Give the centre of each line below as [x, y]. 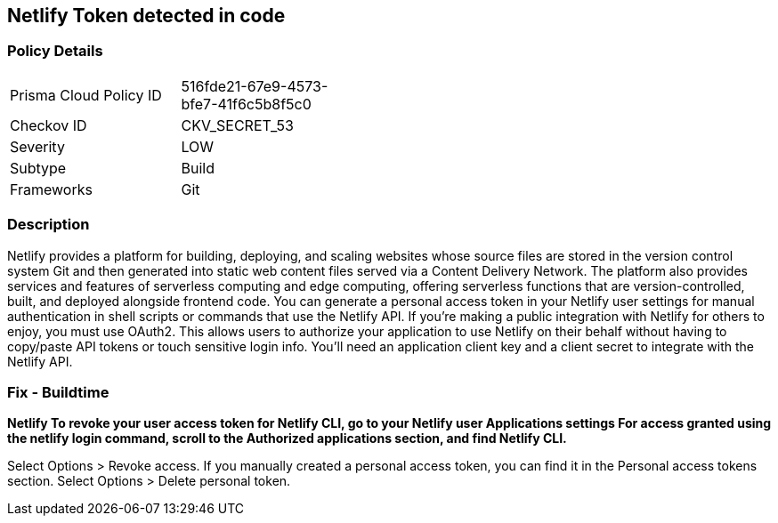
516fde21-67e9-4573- [255, 86]
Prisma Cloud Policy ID [86, 95]
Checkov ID [49, 125]
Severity [37, 146]
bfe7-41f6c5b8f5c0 [246, 104]
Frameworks [51, 189]
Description [49, 225]
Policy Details [55, 51]
